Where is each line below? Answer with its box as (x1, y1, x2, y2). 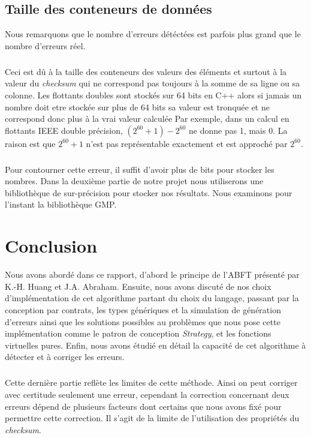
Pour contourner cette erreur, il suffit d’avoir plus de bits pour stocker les (5, 163, 274, 175)
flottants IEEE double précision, (5, 124, 123, 136)
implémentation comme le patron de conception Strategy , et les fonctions (5, 327, 271, 340)
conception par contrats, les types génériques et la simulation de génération (5, 303, 281, 316)
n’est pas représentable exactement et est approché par (86, 137, 288, 149)
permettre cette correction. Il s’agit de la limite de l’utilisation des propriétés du (5, 412, 300, 424)
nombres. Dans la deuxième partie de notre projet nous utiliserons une (5, 175, 264, 187)
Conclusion (5, 233, 98, 258)
